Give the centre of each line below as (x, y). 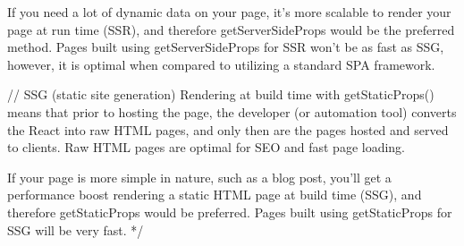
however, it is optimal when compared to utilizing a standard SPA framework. (221, 64)
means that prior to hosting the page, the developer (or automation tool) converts (232, 111)
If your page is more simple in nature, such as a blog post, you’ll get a (199, 177)
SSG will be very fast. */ (76, 229)
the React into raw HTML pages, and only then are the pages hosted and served (228, 129)
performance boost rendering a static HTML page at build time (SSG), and (215, 195)
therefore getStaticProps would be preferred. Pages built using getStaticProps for (230, 212)
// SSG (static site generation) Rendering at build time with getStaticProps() (221, 94)
